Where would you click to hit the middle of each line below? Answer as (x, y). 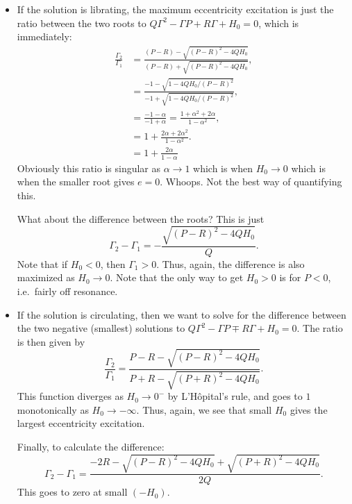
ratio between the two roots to (82, 23)
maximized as (46, 277)
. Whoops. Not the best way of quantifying (251, 182)
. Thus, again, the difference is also (231, 263)
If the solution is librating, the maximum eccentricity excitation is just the (175, 9)
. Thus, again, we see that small (204, 409)
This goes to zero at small (72, 492)
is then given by (51, 341)
